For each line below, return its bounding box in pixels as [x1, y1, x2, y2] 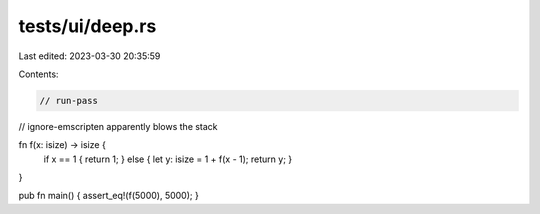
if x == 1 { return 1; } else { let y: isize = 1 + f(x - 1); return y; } [43, 153, 293, 165]
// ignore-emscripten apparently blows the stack [18, 120, 219, 132]
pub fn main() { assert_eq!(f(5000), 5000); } [18, 190, 199, 202]
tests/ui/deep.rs [18, 15, 157, 37]
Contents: [18, 68, 59, 80]
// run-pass [39, 95, 99, 106]
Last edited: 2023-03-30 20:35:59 [18, 50, 161, 62]
